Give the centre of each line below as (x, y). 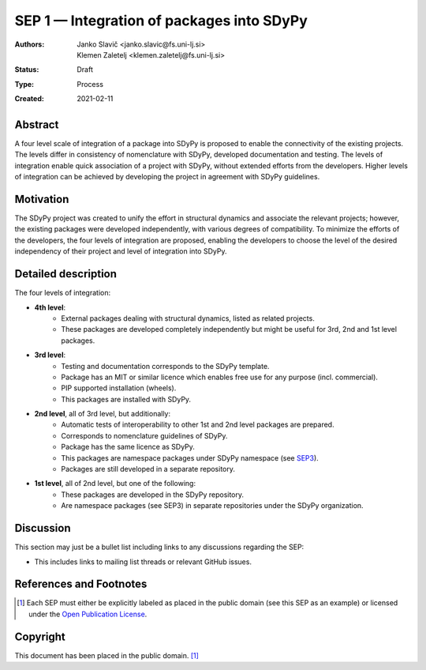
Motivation (42, 199)
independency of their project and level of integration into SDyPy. (121, 251)
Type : (24, 84)
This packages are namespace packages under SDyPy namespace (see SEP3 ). (190, 457)
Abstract (37, 124)
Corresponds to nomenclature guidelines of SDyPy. (144, 435)
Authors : (30, 44)
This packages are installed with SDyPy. (126, 399)
